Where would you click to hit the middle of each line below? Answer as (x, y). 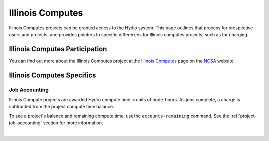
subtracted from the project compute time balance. (62, 107)
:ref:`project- (243, 116)
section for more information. (73, 123)
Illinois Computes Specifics (53, 75)
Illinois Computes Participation (58, 49)
